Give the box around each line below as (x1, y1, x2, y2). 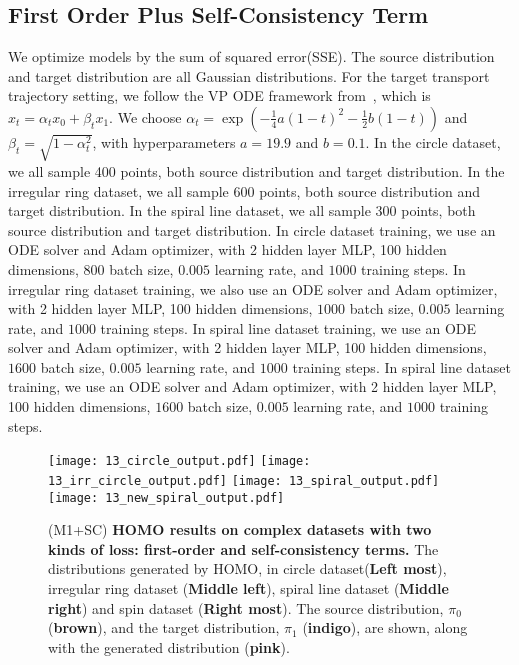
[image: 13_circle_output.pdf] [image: (48, 454, 311, 469)
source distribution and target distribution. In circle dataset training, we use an (8, 219, 496, 240)
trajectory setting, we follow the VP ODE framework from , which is (8, 85, 431, 106)
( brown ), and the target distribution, (48, 617, 280, 638)
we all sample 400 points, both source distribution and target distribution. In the (8, 160, 505, 181)
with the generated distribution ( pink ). (48, 636, 290, 657)
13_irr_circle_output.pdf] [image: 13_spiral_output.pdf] (48, 473, 440, 488)
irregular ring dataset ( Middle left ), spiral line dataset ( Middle (48, 578, 449, 598)
